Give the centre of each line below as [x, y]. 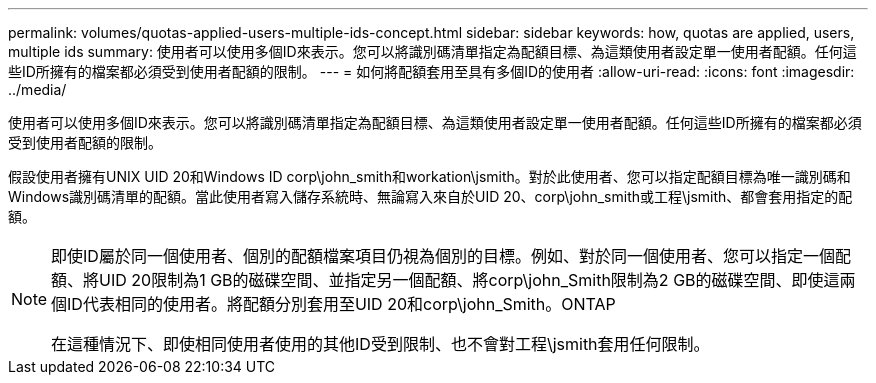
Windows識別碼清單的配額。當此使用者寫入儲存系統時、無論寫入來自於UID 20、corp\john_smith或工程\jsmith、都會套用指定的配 [430, 196]
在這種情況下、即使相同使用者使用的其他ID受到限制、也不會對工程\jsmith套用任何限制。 [380, 344]
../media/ [37, 89]
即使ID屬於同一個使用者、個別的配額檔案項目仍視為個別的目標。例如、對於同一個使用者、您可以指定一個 [443, 256]
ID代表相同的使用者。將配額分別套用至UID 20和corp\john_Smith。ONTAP [341, 304]
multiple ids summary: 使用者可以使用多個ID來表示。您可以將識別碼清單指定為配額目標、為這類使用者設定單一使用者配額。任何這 [432, 51]
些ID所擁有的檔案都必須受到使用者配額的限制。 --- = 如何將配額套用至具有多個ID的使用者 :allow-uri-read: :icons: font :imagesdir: [431, 71]
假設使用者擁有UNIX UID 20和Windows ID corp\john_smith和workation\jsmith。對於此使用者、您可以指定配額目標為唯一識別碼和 [429, 176]
